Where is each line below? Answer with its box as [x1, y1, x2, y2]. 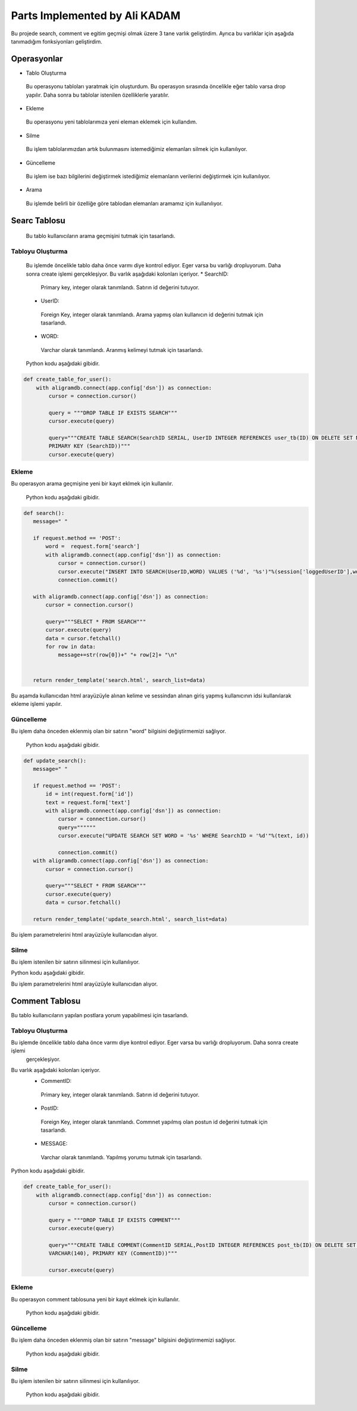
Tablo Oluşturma [26, 69, 67, 76]
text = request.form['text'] [45, 799, 131, 805]
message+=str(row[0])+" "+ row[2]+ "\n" [58, 652, 178, 659]
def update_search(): [23, 757, 87, 764]
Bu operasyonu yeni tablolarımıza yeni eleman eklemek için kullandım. [26, 118, 198, 125]
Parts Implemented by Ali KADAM [11, 9, 181, 22]
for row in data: [45, 643, 96, 650]
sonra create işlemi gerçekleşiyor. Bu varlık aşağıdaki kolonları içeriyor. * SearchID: [26, 270, 229, 277]
